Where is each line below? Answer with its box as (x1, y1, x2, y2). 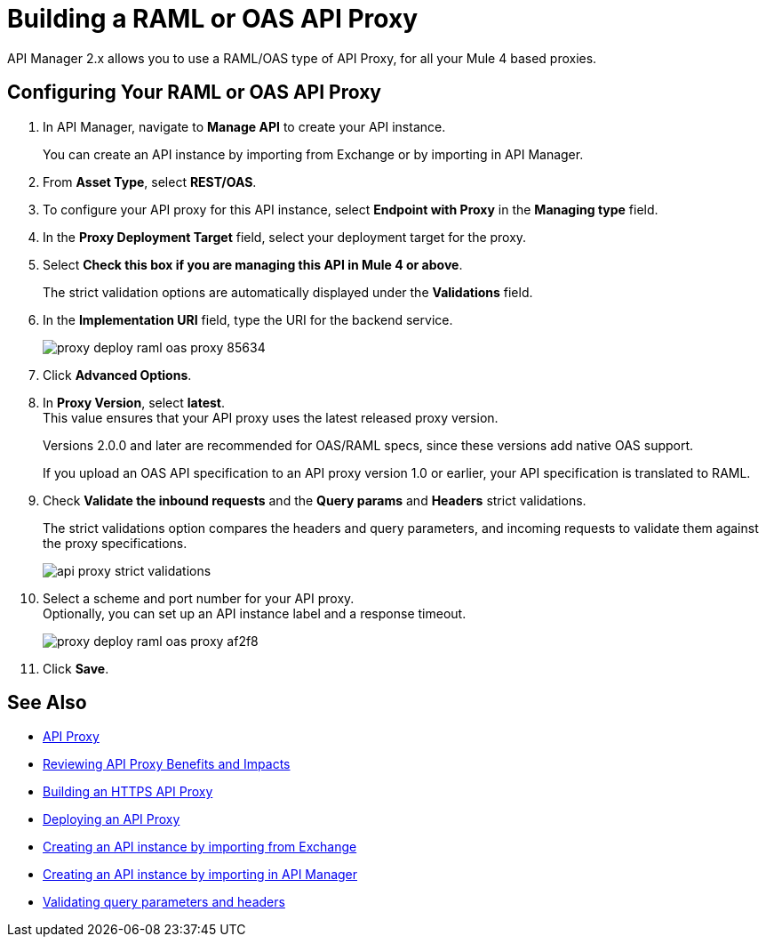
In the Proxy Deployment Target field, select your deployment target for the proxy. (43, 229, 527, 245)
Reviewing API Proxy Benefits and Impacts (43, 756, 291, 772)
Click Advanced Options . (43, 367, 192, 383)
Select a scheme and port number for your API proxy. (43, 590, 355, 606)
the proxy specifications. (43, 535, 188, 551)
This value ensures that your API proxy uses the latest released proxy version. (43, 409, 499, 425)
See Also (7, 691, 87, 714)
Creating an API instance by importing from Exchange (43, 839, 357, 855)
